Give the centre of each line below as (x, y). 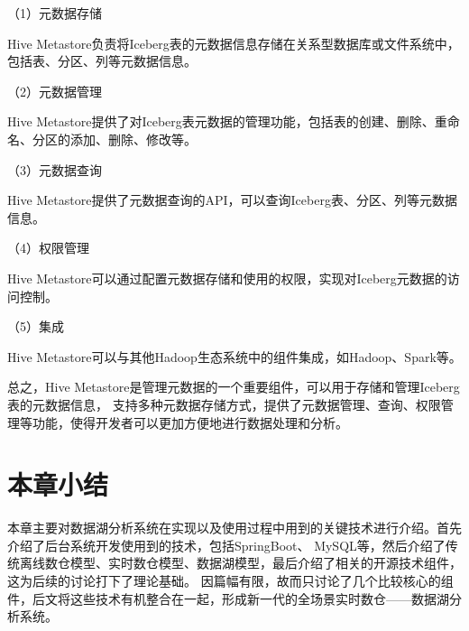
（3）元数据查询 (55, 169)
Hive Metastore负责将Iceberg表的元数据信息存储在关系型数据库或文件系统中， (234, 43)
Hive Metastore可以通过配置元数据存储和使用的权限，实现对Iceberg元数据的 (227, 278)
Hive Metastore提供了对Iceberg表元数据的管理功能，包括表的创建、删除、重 (227, 121)
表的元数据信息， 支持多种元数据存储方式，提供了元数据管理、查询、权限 (224, 404)
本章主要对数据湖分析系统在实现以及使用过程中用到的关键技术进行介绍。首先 (234, 528)
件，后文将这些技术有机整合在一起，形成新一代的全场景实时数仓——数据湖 (228, 598)
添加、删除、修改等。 (133, 139)
